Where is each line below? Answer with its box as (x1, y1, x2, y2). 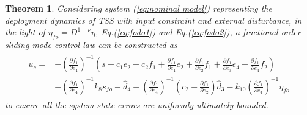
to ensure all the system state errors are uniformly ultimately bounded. (5, 98, 268, 111)
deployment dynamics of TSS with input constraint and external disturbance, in (5, 13, 302, 26)
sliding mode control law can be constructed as (5, 38, 177, 51)
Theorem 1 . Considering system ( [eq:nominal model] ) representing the (5, 2, 272, 14)
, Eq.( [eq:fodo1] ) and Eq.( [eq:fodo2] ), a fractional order (95, 26, 301, 38)
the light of (5, 26, 45, 38)
